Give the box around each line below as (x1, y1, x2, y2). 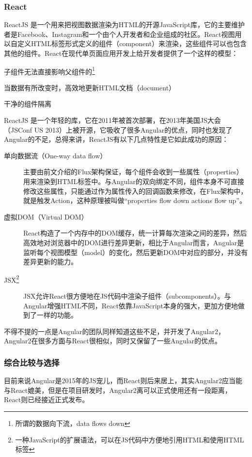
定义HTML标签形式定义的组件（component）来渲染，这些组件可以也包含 (17, 38, 247, 49)
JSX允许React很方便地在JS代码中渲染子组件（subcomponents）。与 (23, 291, 231, 301)
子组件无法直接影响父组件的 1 (4, 65, 95, 76)
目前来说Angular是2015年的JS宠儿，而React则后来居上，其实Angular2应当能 (4, 375, 243, 386)
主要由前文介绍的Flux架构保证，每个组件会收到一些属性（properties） (23, 167, 243, 177)
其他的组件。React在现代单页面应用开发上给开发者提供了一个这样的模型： (4, 48, 238, 58)
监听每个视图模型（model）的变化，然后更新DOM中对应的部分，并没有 (23, 247, 248, 257)
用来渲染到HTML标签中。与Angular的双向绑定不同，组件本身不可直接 (23, 176, 244, 186)
